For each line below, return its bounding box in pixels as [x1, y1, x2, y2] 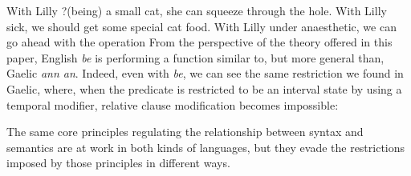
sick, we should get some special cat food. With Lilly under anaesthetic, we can [6, 18, 397, 34]
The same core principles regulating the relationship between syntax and [6, 123, 364, 140]
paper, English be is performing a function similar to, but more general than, [6, 49, 385, 66]
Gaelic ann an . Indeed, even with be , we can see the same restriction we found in [6, 65, 404, 82]
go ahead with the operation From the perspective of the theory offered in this [6, 34, 393, 50]
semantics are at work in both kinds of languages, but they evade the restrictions [6, 138, 405, 155]
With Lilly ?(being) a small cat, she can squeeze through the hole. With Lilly [6, 2, 387, 18]
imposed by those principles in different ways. [6, 154, 230, 171]
